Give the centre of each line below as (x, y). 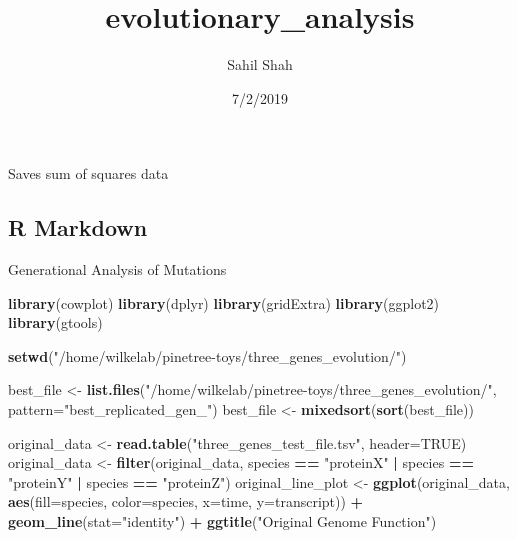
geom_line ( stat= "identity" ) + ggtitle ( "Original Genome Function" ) (222, 521)
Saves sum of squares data (88, 173)
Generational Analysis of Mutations (117, 269)
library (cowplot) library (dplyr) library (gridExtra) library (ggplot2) (224, 302)
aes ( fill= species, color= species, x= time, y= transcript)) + (186, 501)
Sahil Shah (260, 64)
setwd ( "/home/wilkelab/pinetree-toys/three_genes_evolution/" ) (207, 355)
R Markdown (78, 227)
